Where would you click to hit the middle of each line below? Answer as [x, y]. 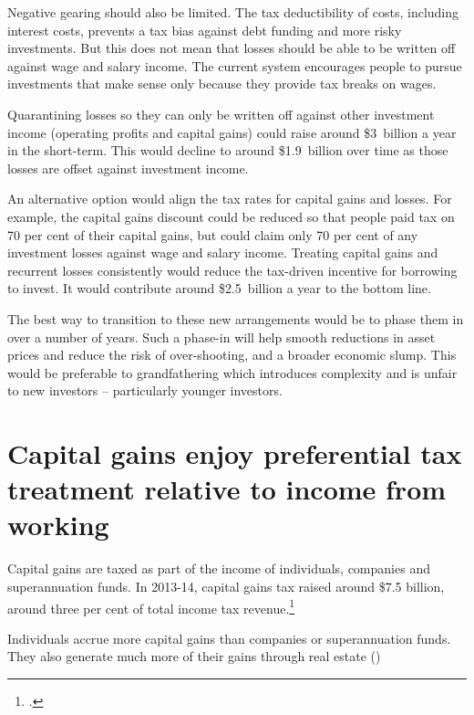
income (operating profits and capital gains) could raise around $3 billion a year [232, 132]
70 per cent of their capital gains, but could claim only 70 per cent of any [213, 234]
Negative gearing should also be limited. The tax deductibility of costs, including [233, 12]
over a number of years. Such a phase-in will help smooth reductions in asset [222, 336]
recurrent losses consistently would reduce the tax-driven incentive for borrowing [232, 270]
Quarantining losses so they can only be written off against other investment [221, 114]
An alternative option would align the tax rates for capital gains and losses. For [230, 199]
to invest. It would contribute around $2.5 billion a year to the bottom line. [219, 288]
